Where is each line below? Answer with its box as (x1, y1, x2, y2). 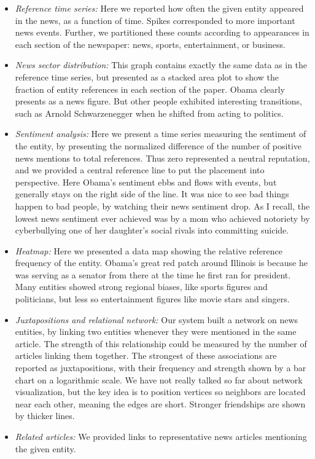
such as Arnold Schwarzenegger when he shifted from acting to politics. (15, 106, 284, 119)
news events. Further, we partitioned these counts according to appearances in (15, 26, 309, 39)
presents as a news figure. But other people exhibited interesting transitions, (15, 95, 303, 108)
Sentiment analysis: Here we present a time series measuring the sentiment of (15, 127, 306, 140)
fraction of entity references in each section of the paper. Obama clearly (15, 82, 285, 95)
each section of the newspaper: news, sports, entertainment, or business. (15, 37, 286, 50)
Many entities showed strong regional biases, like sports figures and (15, 280, 268, 293)
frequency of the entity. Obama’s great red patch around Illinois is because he (15, 256, 308, 269)
